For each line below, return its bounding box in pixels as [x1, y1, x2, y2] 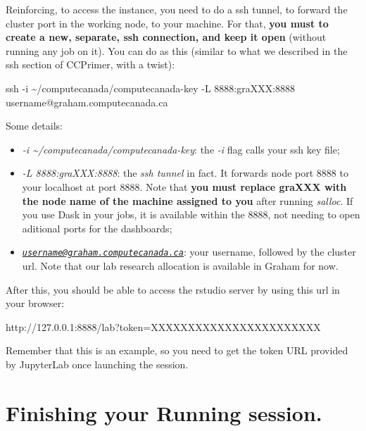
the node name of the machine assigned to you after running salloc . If [22, 193, 353, 208]
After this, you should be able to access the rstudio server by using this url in [6, 282, 340, 296]
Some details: [6, 118, 63, 133]
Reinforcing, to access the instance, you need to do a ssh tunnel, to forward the [6, 2, 348, 16]
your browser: [6, 296, 65, 311]
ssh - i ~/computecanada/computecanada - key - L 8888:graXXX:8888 [6, 80, 296, 95]
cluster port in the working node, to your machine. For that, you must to [6, 15, 329, 30]
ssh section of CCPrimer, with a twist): [6, 57, 175, 72]
